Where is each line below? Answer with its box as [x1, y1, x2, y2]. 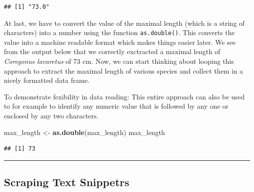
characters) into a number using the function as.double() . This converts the [4, 27, 235, 38]
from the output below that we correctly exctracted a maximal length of [4, 46, 220, 57]
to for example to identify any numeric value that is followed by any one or [4, 101, 229, 111]
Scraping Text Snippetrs [4, 174, 129, 190]
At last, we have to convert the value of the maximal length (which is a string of [4, 18, 245, 28]
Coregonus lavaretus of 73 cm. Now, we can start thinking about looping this [4, 56, 234, 66]
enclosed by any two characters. [4, 111, 99, 120]
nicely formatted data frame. [4, 75, 90, 85]
